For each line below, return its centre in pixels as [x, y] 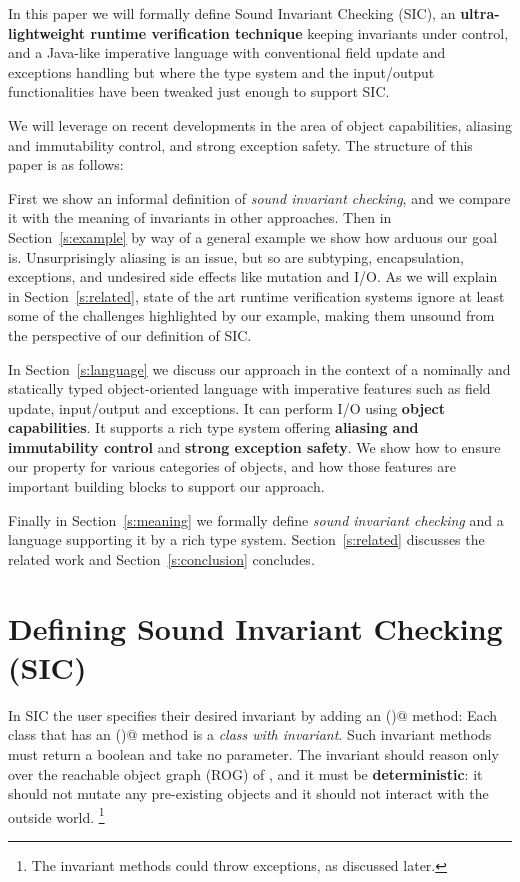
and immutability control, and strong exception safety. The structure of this [240, 144]
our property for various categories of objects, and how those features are [232, 466]
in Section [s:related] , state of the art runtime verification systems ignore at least [256, 295]
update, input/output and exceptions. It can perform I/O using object [227, 407]
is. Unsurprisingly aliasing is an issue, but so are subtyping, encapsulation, [236, 256]
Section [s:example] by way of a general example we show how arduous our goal [253, 236]
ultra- [480, 13]
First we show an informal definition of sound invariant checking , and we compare [259, 197]
